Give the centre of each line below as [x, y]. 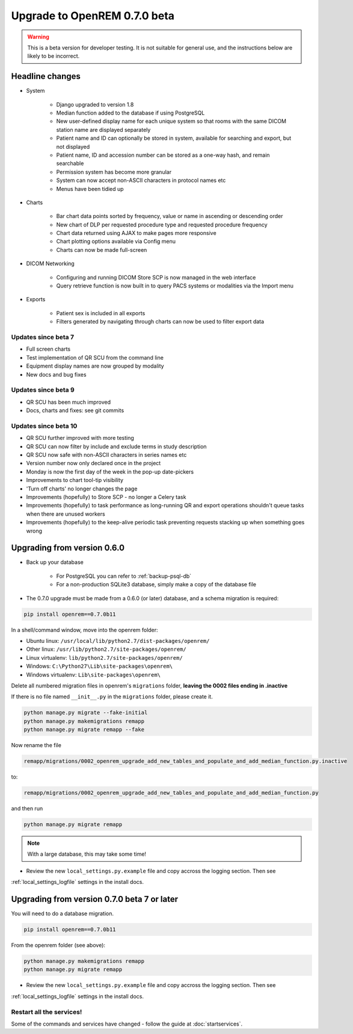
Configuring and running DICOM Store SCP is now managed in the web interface [156, 277]
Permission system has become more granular [114, 172]
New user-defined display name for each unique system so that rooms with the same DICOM [171, 121]
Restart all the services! [47, 1012]
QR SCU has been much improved [69, 402]
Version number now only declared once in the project [94, 463]
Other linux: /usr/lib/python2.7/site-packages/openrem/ [106, 649]
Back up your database [55, 562]
